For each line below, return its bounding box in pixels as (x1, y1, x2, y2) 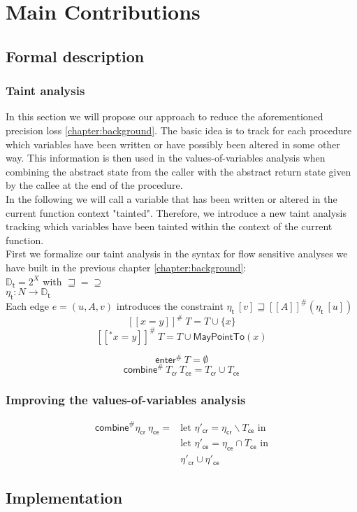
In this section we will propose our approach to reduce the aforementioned (6, 109, 323, 124)
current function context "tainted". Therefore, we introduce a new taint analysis (6, 205, 347, 220)
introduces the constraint (116, 298, 224, 313)
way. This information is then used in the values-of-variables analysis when (6, 150, 326, 165)
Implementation (6, 487, 123, 509)
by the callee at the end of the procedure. (6, 178, 183, 192)
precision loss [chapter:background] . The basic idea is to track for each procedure (6, 122, 352, 137)
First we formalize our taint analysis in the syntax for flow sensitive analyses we (6, 246, 348, 261)
